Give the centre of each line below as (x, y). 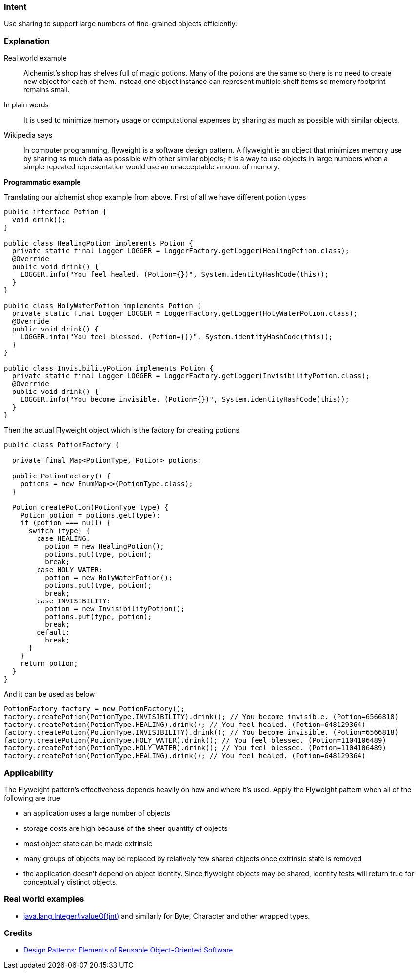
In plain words (26, 105)
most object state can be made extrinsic (88, 843)
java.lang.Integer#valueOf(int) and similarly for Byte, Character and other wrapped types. (167, 916)
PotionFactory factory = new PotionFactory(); (94, 709)
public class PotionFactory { (62, 445)
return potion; (49, 664)
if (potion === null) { (66, 523)
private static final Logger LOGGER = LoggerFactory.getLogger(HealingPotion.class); (181, 251)
